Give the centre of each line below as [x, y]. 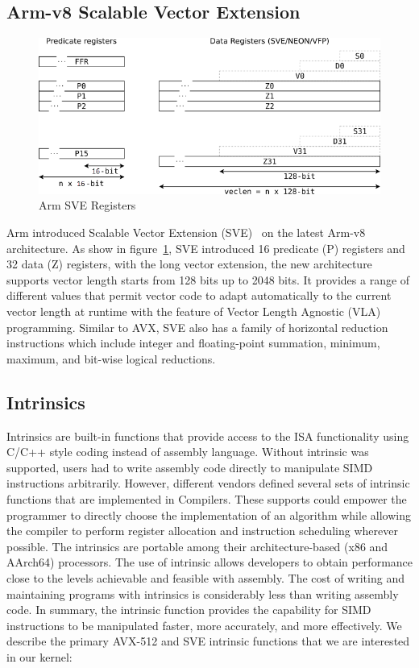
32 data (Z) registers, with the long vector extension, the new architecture [189, 264]
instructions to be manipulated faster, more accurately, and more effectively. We [204, 625]
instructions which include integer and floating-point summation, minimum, [193, 343]
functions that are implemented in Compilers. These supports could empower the [207, 498]
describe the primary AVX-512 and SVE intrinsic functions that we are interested [208, 641]
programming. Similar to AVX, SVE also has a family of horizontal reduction [197, 327]
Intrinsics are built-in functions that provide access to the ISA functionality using [208, 436]
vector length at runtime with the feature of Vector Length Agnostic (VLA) [194, 311]
